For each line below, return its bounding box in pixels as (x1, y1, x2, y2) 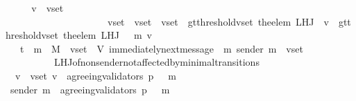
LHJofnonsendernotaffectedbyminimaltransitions (53, 55, 260, 69)
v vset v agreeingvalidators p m (15, 68, 177, 82)
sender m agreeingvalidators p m (10, 82, 170, 96)
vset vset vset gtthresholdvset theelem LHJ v (107, 14, 329, 28)
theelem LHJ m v (63, 28, 152, 42)
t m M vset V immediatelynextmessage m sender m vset (19, 41, 303, 55)
